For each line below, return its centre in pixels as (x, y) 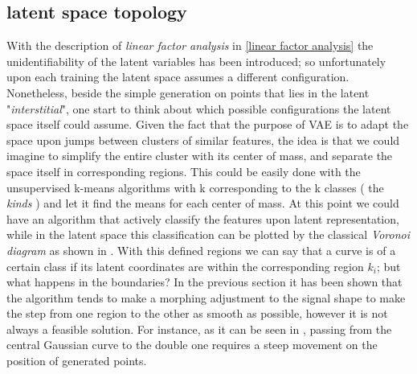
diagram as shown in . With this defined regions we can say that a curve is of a (201, 250)
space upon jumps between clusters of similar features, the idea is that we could (203, 140)
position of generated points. (77, 361)
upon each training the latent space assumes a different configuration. (178, 77)
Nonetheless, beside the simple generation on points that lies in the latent (188, 92)
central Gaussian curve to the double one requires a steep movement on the (192, 345)
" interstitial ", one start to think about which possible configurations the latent (199, 108)
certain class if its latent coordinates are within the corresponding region (185, 266)
